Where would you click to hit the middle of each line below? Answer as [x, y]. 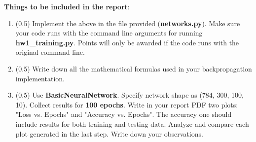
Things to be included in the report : [67, 6]
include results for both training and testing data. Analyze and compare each [132, 124]
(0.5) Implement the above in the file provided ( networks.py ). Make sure [128, 23]
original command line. [50, 52]
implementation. [40, 78]
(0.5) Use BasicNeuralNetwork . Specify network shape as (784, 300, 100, [129, 95]
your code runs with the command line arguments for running [109, 33]
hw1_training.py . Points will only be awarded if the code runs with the [127, 42]
